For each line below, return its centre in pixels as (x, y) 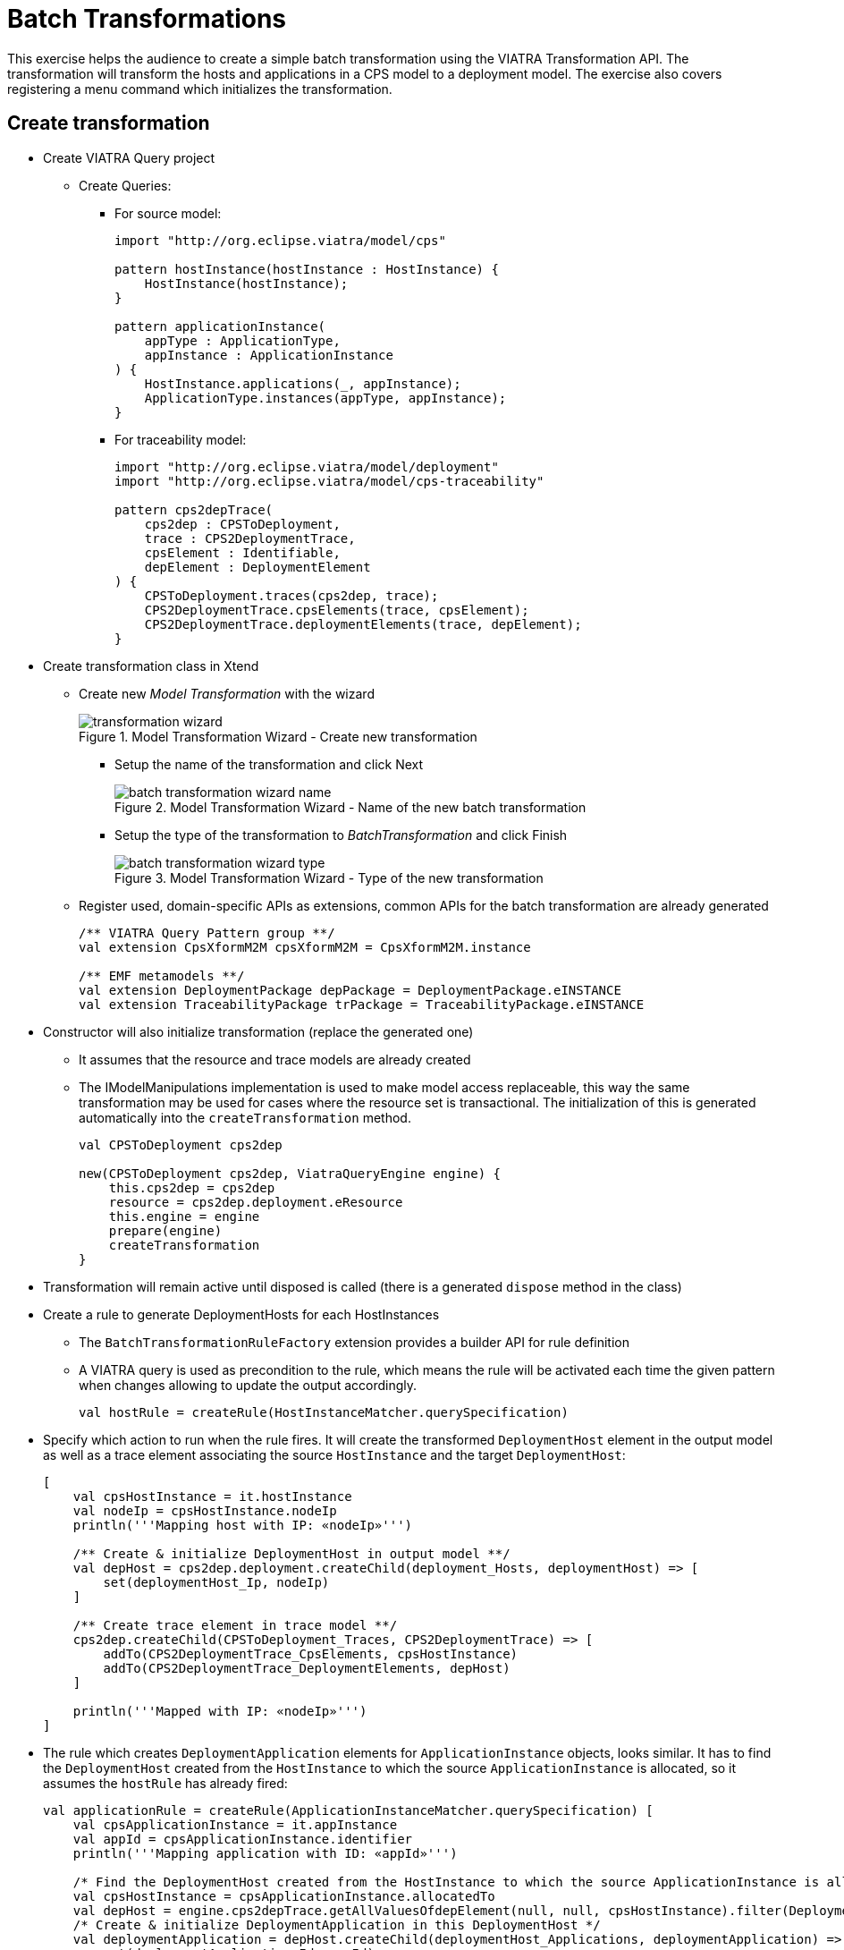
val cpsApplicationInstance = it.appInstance (235, 1824)
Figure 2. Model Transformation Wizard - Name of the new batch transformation (350, 807)
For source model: (168, 213)
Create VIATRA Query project (129, 157)
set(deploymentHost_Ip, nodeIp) (216, 1582)
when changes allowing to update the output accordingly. (248, 1385)
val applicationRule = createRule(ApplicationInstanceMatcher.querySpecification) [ (348, 1810)
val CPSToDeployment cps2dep (181, 1145)
